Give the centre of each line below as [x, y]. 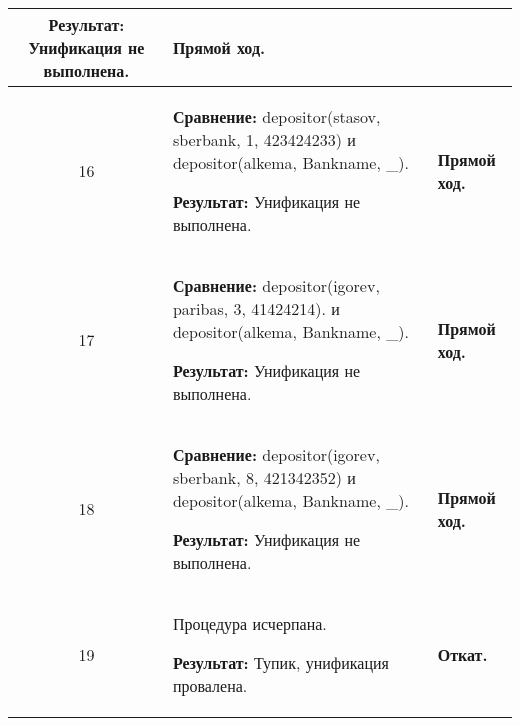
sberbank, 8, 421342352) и [264, 477]
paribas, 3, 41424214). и [256, 308]
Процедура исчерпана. [249, 623]
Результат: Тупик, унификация [280, 662]
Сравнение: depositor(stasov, [276, 116]
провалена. [210, 685]
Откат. [462, 654]
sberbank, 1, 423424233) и [264, 139]
